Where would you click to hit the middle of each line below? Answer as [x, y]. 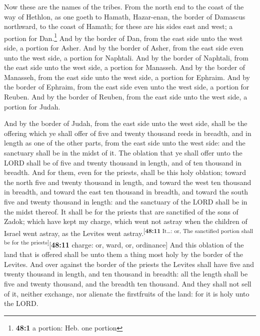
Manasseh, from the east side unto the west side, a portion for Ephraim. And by [127, 77]
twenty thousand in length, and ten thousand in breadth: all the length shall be [126, 274]
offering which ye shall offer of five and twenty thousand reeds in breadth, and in [128, 133]
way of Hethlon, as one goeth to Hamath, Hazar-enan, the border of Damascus [125, 16]
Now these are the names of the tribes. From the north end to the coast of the [124, 6]
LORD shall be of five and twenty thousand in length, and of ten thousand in [123, 162]
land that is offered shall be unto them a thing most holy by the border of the [123, 254]
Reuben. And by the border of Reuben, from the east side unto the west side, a [126, 96]
